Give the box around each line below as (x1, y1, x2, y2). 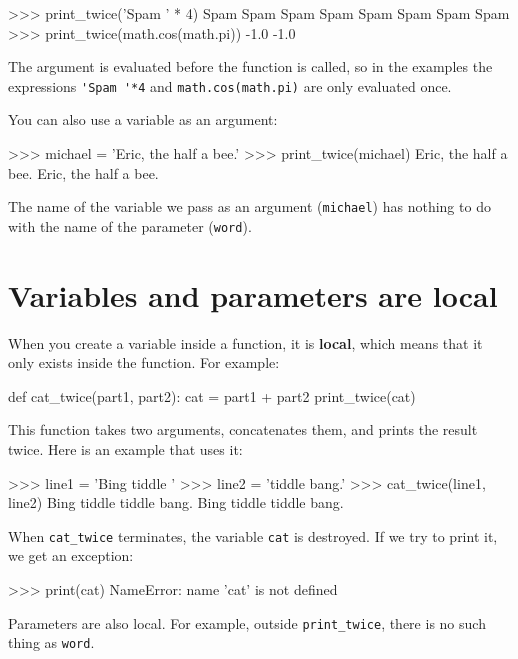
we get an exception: (8, 545, 134, 566)
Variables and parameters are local (8, 274, 498, 315)
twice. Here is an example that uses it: (8, 439, 243, 460)
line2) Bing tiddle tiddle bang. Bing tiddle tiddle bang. (8, 492, 344, 513)
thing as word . (8, 632, 95, 653)
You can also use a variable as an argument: (8, 109, 278, 130)
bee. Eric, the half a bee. (8, 162, 159, 183)
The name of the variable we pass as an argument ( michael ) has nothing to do (8, 196, 491, 217)
